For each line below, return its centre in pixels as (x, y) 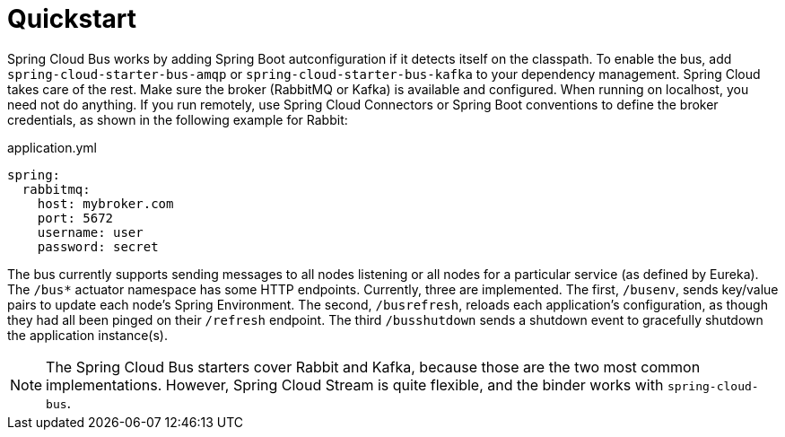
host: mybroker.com (105, 203)
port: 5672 (75, 218)
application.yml (52, 147)
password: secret (98, 246)
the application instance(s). (87, 335)
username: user (90, 232)
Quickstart (72, 19)
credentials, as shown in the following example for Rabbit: (178, 119)
